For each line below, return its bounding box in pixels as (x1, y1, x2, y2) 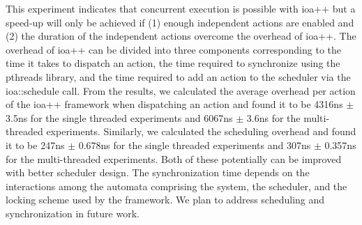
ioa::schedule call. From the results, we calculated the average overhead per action (6, 83, 356, 98)
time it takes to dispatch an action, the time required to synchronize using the (6, 56, 340, 70)
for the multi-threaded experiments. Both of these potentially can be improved (6, 151, 342, 166)
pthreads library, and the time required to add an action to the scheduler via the (6, 69, 351, 84)
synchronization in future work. (6, 205, 139, 220)
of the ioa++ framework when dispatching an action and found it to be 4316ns (6, 97, 343, 111)
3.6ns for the (246, 110, 301, 125)
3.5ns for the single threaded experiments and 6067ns (6, 110, 233, 125)
